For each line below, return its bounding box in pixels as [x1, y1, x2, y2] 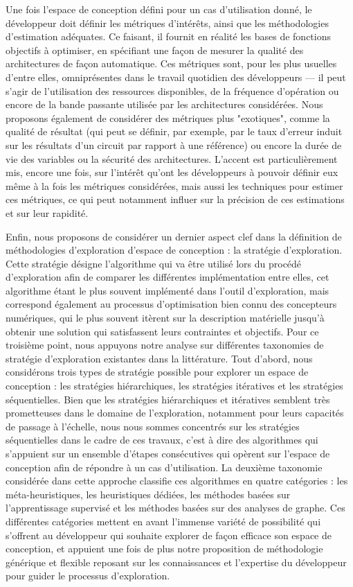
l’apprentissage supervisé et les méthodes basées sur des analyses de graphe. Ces [6, 500, 345, 515]
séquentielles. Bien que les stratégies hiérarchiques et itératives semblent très [6, 392, 330, 406]
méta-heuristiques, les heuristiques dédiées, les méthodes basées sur [6, 487, 291, 501]
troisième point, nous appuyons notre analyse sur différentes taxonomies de [6, 338, 324, 352]
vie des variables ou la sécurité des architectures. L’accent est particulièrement [6, 151, 338, 166]
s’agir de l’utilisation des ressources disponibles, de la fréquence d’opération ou [6, 83, 339, 98]
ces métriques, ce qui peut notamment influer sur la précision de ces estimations [6, 192, 345, 207]
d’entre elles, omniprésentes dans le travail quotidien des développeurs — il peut [6, 69, 346, 84]
